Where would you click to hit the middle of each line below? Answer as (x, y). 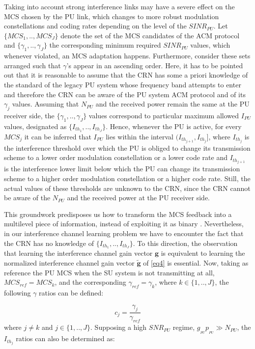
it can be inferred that (58, 136)
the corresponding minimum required (105, 45)
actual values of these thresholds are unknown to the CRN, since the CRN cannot (127, 188)
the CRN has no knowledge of (49, 243)
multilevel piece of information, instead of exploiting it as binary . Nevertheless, (124, 224)
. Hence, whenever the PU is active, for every (174, 126)
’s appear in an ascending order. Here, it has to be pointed (155, 65)
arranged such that (32, 65)
